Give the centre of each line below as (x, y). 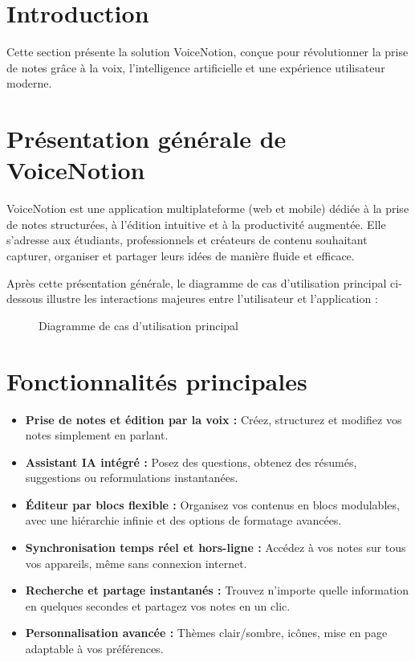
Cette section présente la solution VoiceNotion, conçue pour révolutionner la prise (207, 52)
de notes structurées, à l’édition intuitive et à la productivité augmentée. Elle (196, 224)
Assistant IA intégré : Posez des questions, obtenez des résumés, (191, 462)
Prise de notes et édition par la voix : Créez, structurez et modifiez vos (214, 419)
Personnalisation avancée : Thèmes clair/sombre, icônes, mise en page (206, 633)
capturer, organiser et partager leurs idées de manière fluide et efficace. (181, 255)
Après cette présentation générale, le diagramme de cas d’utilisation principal (197, 282)
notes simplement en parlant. (97, 435)
